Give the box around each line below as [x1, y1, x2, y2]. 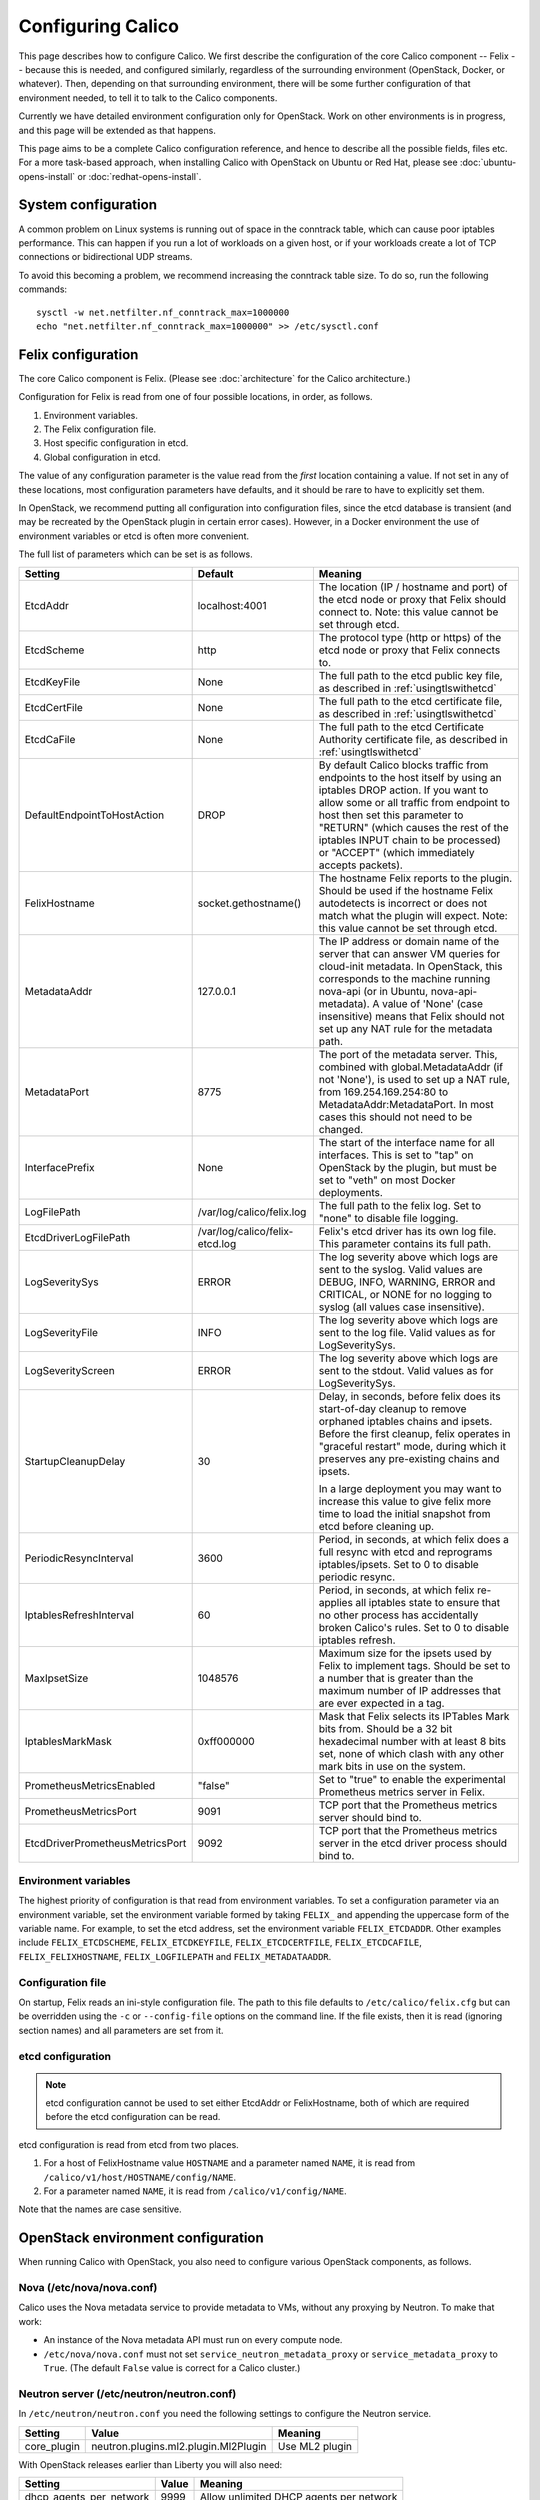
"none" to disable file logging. [318, 1211, 459, 1225]
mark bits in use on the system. [318, 1759, 467, 1773]
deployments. [318, 1185, 384, 1199]
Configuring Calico [18, 15, 180, 37]
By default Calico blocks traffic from [318, 758, 489, 772]
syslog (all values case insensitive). [318, 1300, 485, 1314]
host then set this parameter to [318, 808, 464, 822]
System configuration [18, 196, 157, 214]
